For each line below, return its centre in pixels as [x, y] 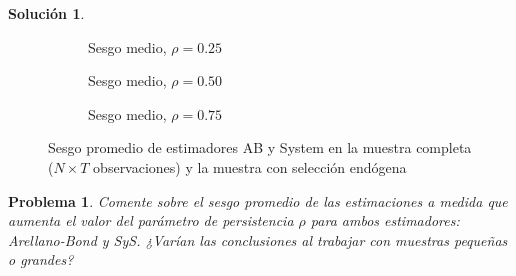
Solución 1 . [46, 13]
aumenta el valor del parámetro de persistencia [151, 220]
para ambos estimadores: [385, 220]
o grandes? [41, 259]
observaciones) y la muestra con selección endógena [250, 166]
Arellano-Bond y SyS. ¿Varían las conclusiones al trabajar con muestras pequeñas [258, 239]
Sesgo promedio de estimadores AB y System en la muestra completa [260, 147]
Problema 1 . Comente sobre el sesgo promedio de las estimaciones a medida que [258, 200]
